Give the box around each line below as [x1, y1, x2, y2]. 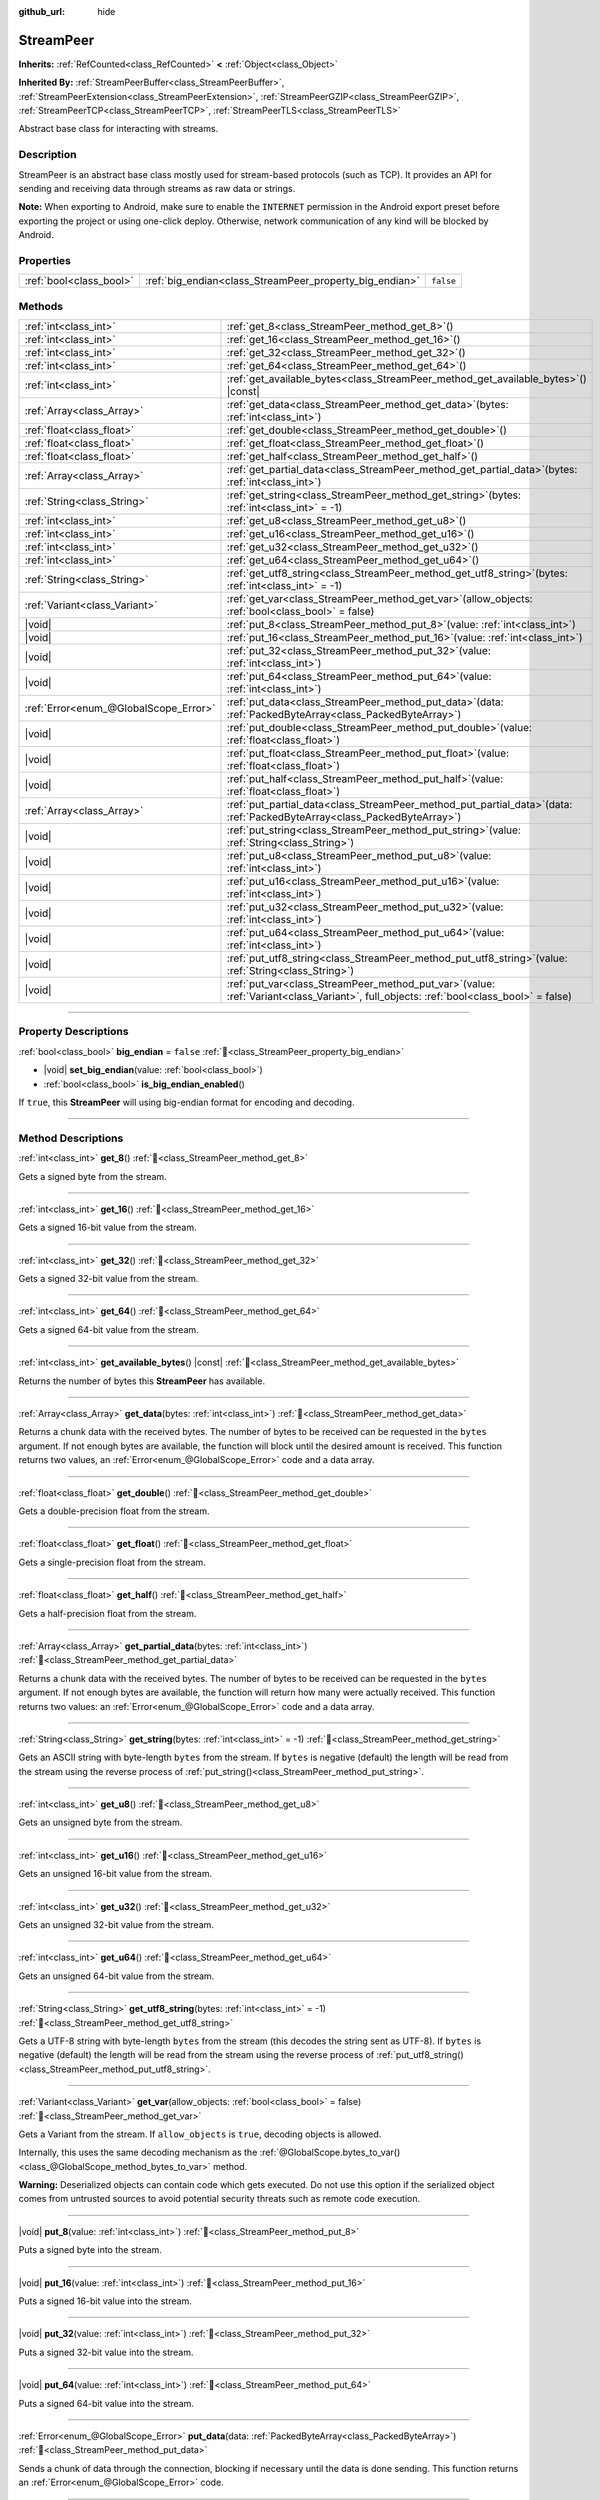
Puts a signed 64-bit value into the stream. [18, 2397, 195, 2409]
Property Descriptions [18, 1025, 129, 1039]
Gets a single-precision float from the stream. [18, 1556, 207, 1568]
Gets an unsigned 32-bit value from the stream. [18, 1919, 215, 1931]
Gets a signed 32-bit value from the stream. [18, 1273, 199, 1285]
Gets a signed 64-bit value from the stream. [18, 1323, 199, 1335]
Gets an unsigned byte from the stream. [18, 1816, 183, 1829]
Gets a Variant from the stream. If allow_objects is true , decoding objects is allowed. [18, 2128, 382, 2140]
